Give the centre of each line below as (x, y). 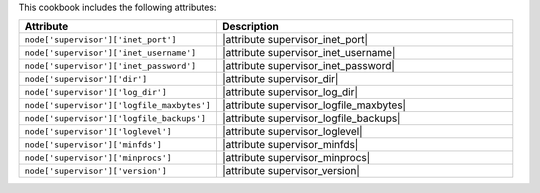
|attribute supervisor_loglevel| (292, 132)
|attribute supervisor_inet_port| (295, 40)
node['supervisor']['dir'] (86, 78)
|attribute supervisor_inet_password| (308, 66)
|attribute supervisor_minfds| (290, 145)
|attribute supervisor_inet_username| (308, 53)
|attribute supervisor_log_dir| (290, 92)
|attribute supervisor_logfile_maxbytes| (314, 105)
